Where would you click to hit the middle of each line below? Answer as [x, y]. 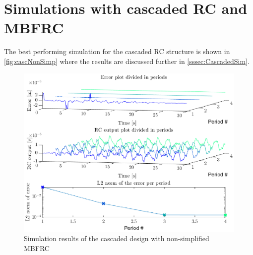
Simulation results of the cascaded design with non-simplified [117, 238]
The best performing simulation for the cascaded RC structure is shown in [117, 51]
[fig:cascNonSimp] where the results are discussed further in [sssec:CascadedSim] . [127, 61]
